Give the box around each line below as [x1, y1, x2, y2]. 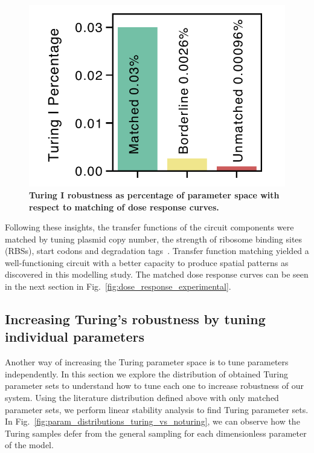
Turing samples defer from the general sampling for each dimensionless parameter [5, 426, 307, 439]
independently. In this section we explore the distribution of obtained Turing [5, 367, 289, 380]
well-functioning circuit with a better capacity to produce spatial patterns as [5, 256, 289, 269]
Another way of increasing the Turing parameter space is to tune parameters [5, 356, 289, 368]
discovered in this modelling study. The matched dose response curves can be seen [5, 268, 309, 281]
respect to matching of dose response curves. [29, 200, 219, 213]
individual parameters [5, 327, 144, 346]
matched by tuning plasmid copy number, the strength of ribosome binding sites [5, 232, 303, 245]
